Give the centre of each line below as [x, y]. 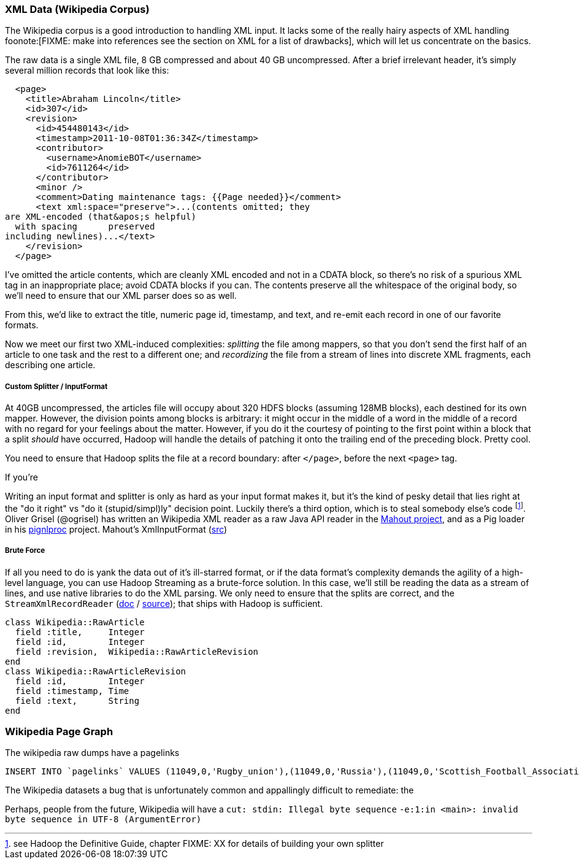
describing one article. [50, 365]
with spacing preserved [85, 227]
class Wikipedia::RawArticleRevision [96, 671]
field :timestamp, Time [72, 691]
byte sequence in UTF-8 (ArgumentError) [103, 820]
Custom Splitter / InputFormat [56, 386]
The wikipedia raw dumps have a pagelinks [92, 753]
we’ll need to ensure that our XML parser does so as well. [121, 296]
